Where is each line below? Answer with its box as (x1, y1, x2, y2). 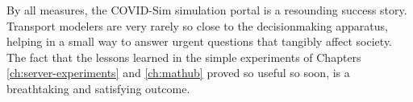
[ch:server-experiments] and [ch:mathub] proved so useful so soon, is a (6, 64, 350, 81)
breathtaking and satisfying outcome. (6, 80, 190, 96)
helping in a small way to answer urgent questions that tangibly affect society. (6, 33, 393, 50)
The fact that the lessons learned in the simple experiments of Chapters (6, 48, 361, 65)
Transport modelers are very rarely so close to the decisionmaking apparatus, (6, 17, 388, 34)
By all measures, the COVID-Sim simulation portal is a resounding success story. (6, 2, 407, 18)
